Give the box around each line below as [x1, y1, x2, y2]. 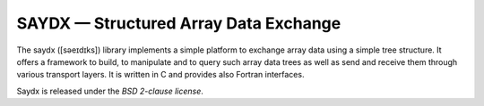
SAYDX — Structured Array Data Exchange [16, 13, 341, 33]
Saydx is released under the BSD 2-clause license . [16, 86, 203, 96]
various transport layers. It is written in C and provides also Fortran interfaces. [16, 69, 305, 80]
